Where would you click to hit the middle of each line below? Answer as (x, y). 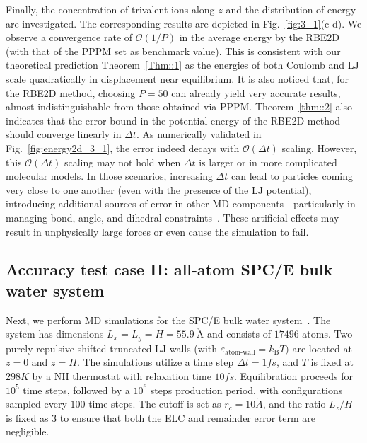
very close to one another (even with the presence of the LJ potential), (159, 189)
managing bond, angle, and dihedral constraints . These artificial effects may (173, 217)
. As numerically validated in (199, 134)
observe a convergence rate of (69, 37)
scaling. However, (319, 148)
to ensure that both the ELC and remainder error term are (188, 417)
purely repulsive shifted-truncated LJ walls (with (112, 348)
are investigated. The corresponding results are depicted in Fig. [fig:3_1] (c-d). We (184, 23)
